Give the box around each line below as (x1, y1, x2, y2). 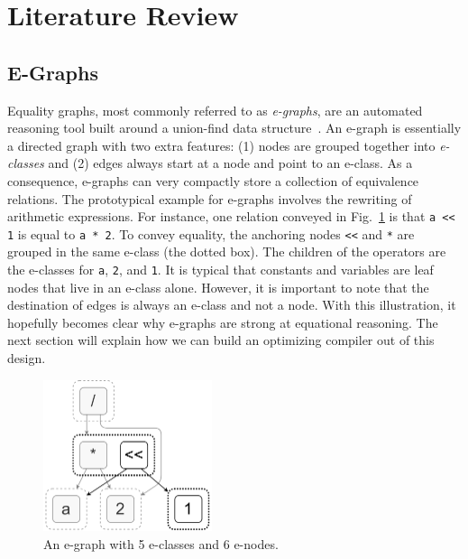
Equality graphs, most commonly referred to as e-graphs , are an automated (7, 100, 423, 119)
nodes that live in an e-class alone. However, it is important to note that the (7, 277, 429, 296)
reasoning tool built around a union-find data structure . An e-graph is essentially (7, 118, 462, 137)
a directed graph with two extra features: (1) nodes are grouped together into (7, 135, 436, 154)
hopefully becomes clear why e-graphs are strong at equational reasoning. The (7, 312, 438, 331)
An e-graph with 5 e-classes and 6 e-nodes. (43, 534, 279, 553)
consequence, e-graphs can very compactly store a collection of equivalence (7, 171, 419, 190)
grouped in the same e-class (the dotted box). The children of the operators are (7, 242, 446, 261)
